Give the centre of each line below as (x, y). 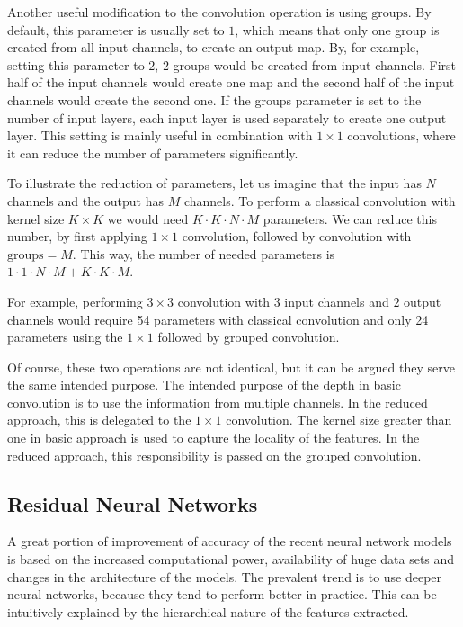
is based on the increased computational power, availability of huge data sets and (231, 559)
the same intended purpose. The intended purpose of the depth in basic (204, 385)
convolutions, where (401, 135)
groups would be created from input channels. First (315, 64)
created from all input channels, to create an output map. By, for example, (214, 47)
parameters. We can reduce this (350, 218)
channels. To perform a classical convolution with (320, 200)
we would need (148, 218)
